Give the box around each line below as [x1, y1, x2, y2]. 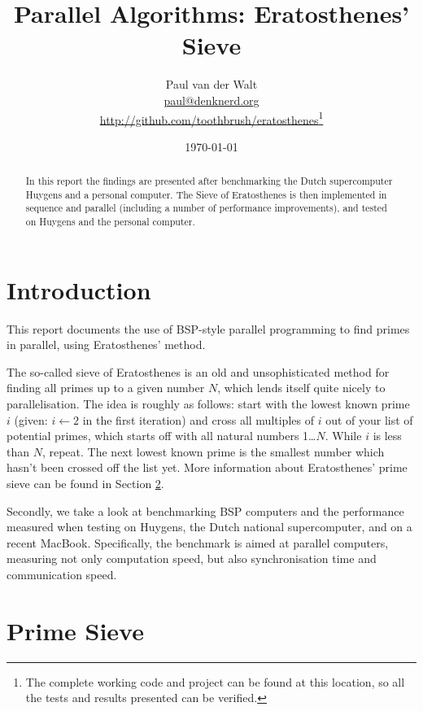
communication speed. [7, 566, 117, 583]
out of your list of [325, 411, 413, 428]
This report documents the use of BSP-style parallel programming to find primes [7, 320, 410, 337]
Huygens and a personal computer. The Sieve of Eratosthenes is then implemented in [25, 187, 387, 201]
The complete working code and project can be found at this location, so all [25, 673, 405, 690]
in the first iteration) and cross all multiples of [82, 411, 314, 428]
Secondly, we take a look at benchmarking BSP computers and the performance [7, 502, 404, 519]
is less [373, 427, 402, 444]
